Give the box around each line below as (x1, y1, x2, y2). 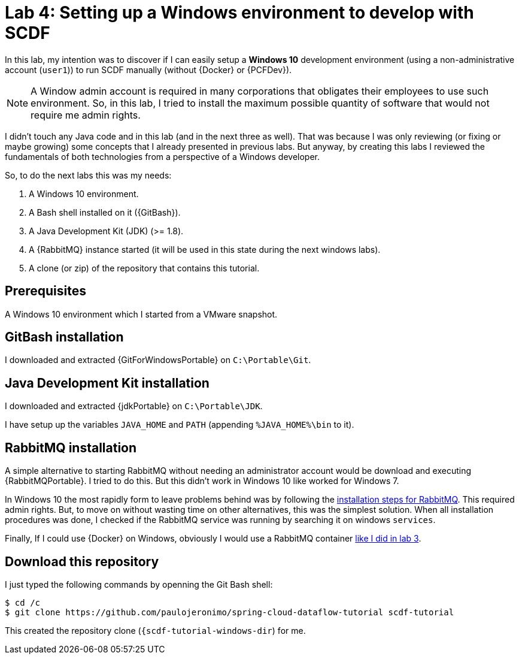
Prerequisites (5, 283, 86, 299)
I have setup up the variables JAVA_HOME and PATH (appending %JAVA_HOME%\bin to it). (5, 419, 354, 430)
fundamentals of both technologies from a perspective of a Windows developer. (5, 151, 320, 162)
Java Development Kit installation (5, 375, 210, 391)
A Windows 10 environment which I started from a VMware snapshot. (5, 309, 278, 319)
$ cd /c (5, 597, 41, 607)
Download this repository (5, 554, 159, 569)
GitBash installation (5, 329, 124, 345)
